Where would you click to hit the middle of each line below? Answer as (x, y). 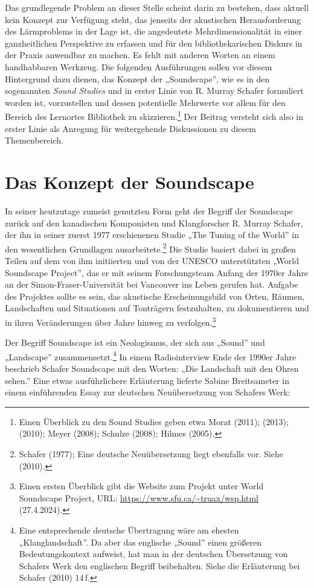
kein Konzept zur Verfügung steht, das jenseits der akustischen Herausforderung (153, 19)
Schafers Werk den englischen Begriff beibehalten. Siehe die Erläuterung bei (159, 565)
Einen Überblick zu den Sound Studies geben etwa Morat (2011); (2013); (154, 421)
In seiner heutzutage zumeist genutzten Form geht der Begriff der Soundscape (149, 210)
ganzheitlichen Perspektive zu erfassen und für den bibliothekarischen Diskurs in (154, 43)
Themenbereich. (34, 140)
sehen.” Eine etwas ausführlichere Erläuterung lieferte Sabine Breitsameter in (147, 380)
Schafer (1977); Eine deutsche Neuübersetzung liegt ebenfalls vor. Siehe (151, 453)
